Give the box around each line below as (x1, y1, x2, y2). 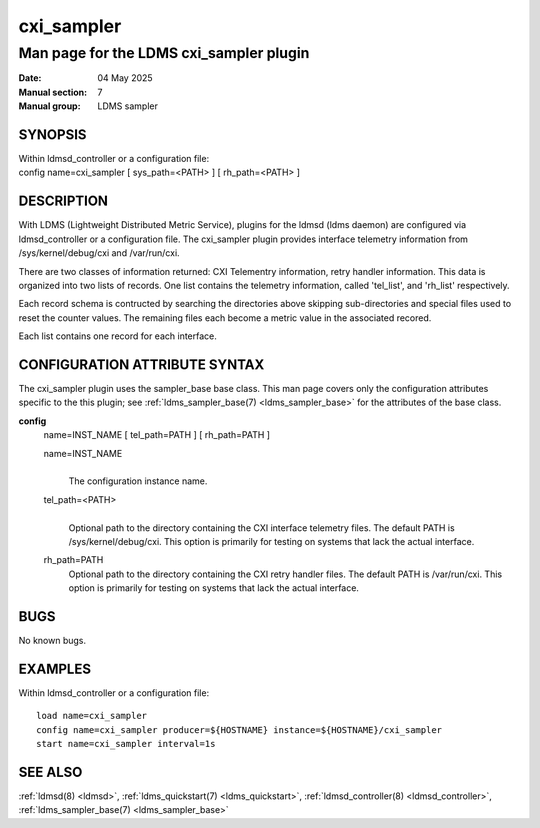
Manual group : (18, 100, 81, 112)
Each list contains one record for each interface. (18, 330, 217, 342)
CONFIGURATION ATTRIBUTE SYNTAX (18, 356, 265, 373)
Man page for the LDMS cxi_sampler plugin (18, 44, 310, 62)
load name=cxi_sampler (36, 710, 148, 722)
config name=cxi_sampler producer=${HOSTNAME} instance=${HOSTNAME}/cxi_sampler (36, 724, 443, 735)
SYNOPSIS (18, 126, 87, 143)
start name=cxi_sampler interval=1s (36, 738, 216, 750)
